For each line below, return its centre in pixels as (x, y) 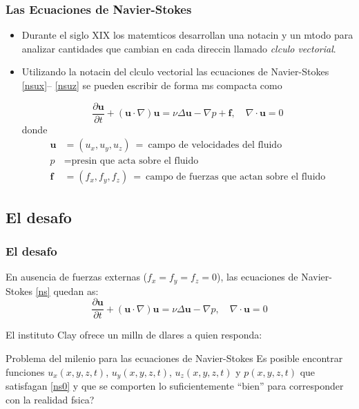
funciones (25, 371)
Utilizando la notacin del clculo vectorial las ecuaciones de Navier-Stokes (175, 72)
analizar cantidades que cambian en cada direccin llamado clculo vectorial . (179, 48)
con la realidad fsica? (50, 399)
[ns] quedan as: (67, 291)
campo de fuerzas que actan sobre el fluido (236, 177)
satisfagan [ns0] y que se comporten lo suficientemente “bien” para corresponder (175, 386)
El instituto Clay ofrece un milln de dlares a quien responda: (134, 335)
